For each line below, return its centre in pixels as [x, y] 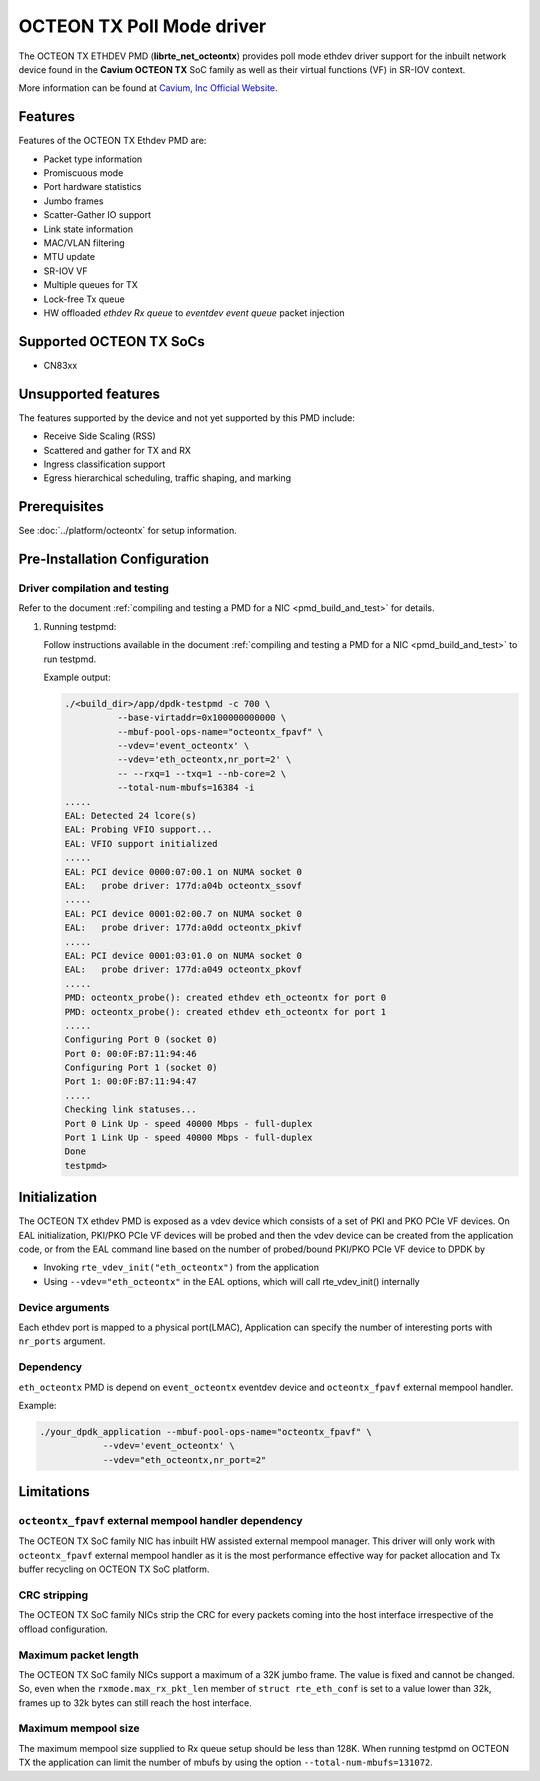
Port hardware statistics [92, 187]
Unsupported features [89, 393]
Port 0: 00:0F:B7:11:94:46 [130, 1053]
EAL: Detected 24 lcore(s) [130, 816]
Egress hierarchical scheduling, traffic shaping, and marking [167, 478]
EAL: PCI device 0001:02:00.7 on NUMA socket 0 [183, 913]
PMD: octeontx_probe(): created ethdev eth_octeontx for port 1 [225, 1011]
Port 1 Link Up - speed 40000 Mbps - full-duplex [188, 1138]
